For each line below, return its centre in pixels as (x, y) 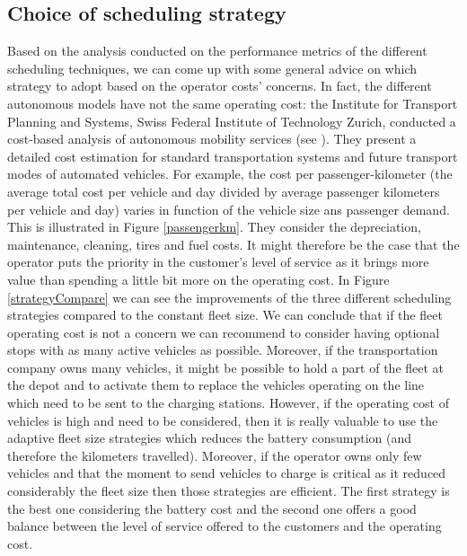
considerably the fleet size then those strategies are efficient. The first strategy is (229, 491)
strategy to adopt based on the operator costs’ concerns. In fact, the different (220, 86)
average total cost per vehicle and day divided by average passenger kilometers (224, 191)
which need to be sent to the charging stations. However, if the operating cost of (228, 403)
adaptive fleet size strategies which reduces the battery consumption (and (210, 438)
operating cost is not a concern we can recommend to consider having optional (224, 332)
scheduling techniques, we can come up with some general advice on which (212, 68)
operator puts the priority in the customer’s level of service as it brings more (218, 262)
